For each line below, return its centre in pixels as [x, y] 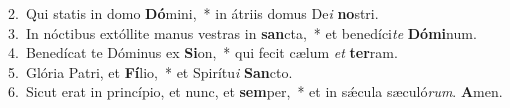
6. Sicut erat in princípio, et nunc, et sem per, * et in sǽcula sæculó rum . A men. [255, 91]
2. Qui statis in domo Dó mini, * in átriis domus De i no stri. [193, 13]
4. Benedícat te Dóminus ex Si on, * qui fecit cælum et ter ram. [203, 52]
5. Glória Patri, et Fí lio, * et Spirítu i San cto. [150, 71]
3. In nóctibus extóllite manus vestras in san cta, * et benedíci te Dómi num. [242, 32]
